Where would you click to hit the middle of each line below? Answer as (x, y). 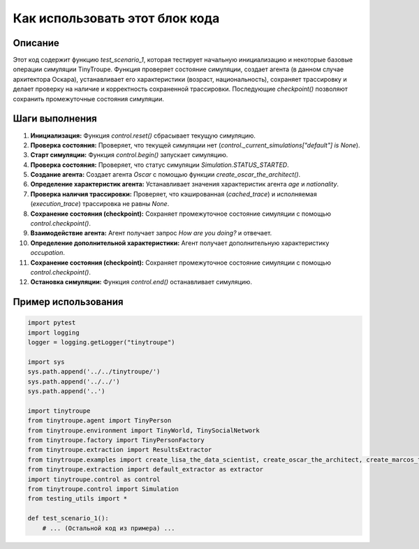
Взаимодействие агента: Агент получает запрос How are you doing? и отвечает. (151, 233)
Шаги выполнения (55, 119)
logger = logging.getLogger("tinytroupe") (101, 343)
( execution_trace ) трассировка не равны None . (100, 204)
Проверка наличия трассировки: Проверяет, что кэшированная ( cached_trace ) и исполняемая (174, 194)
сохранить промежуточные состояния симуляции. (88, 98)
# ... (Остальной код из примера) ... (109, 528)
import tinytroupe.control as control (94, 479)
